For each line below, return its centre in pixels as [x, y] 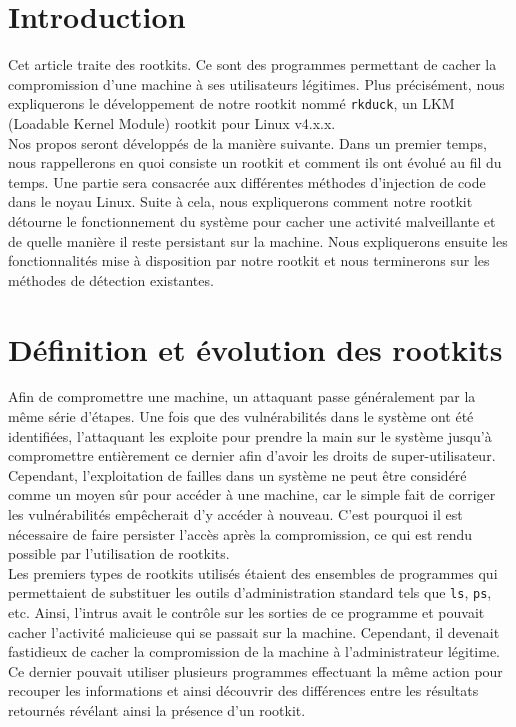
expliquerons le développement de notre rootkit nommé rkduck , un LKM [231, 103]
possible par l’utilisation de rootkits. [119, 553]
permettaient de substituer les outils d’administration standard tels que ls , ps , [250, 592]
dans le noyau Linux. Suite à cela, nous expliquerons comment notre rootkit [240, 201]
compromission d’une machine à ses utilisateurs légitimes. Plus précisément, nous [256, 83]
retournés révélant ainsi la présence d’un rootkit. [157, 710]
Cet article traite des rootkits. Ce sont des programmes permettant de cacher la [252, 64]
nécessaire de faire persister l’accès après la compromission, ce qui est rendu [240, 533]
